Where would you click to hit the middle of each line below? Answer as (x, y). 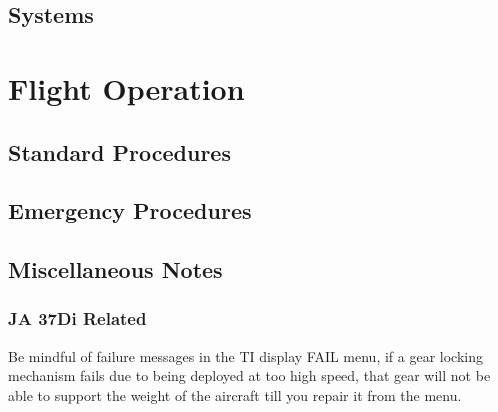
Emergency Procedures (130, 210)
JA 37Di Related (77, 318)
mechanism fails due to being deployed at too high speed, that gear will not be (249, 375)
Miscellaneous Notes (115, 269)
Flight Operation (126, 87)
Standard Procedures (119, 151)
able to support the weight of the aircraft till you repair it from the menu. (235, 394)
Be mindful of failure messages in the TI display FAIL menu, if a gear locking (246, 355)
